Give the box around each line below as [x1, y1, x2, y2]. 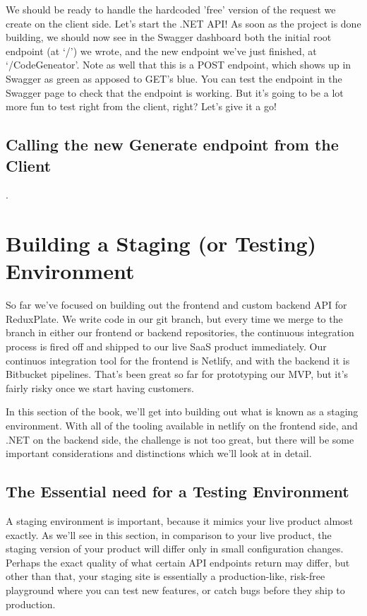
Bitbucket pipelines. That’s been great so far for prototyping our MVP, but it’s [6, 367, 349, 381]
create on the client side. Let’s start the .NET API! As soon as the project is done [6, 16, 361, 30]
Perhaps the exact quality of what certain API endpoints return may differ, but [6, 555, 350, 569]
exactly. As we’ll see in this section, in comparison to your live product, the [6, 527, 332, 542]
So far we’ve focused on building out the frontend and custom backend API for [6, 297, 347, 312]
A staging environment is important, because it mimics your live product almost [6, 513, 354, 528]
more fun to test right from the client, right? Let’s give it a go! [6, 99, 277, 114]
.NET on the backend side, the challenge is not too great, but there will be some [6, 432, 354, 446]
